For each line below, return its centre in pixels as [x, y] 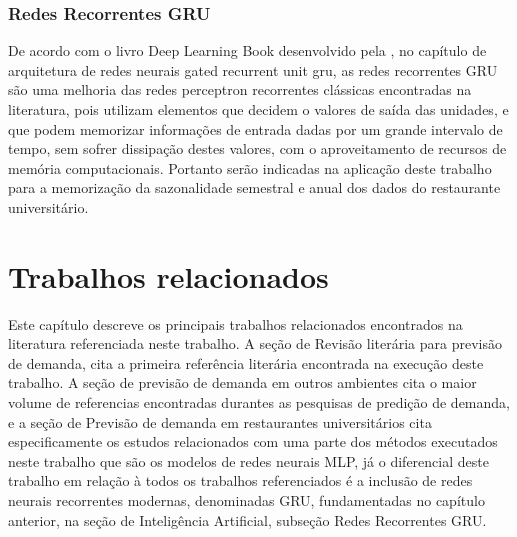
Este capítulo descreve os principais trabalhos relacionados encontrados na [235, 323]
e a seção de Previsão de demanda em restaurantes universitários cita [220, 421]
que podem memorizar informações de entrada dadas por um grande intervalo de [255, 128]
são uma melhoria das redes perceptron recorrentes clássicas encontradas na [240, 89]
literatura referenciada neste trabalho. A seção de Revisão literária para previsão [255, 343]
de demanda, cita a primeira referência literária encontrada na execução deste [246, 362]
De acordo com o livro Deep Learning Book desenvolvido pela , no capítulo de [247, 50]
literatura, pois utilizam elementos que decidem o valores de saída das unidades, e [258, 109]
